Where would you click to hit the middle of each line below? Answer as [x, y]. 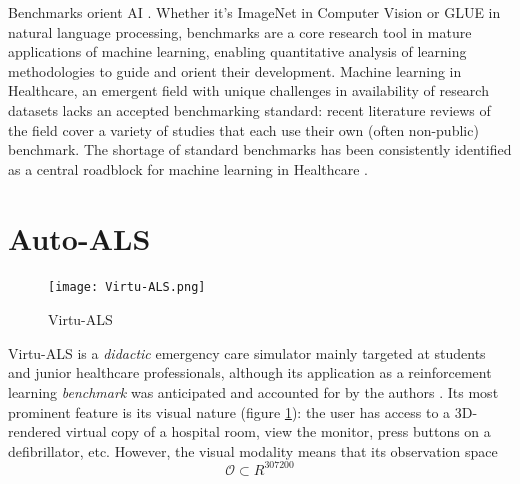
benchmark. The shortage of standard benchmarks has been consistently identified [260, 149]
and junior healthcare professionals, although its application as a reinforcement [250, 372]
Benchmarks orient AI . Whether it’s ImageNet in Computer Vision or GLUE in [254, 12]
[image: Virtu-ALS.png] [127, 287]
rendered [34, 431]
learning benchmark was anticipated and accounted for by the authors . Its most [253, 391]
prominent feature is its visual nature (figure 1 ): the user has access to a [229, 411]
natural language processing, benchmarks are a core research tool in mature [240, 31]
